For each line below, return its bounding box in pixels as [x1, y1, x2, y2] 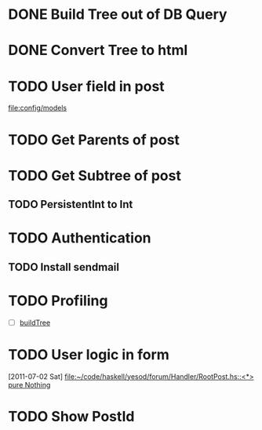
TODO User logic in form [8, 345, 170, 363]
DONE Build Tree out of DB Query [8, 5, 227, 24]
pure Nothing [8, 380, 51, 389]
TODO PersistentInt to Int [8, 198, 133, 211]
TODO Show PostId [8, 407, 135, 425]
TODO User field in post [8, 77, 165, 95]
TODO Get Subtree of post [8, 166, 182, 184]
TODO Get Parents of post [8, 131, 180, 148]
